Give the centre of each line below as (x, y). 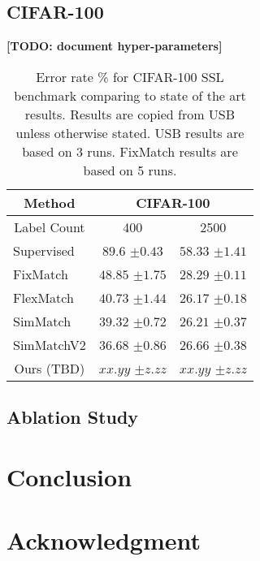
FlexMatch (43, 297)
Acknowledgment (104, 540)
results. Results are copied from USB (130, 114)
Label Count (50, 227)
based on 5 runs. (130, 170)
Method (50, 202)
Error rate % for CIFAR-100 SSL (130, 76)
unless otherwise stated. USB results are (130, 132)
